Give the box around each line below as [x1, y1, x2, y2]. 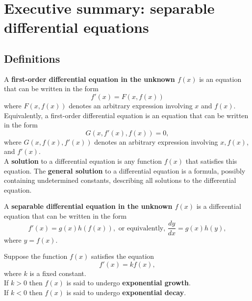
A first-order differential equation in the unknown [4, 74, 175, 84]
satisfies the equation [91, 251, 154, 261]
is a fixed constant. [29, 268, 86, 278]
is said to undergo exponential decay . [66, 287, 186, 297]
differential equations [4, 17, 149, 37]
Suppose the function [4, 251, 68, 261]
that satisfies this [185, 155, 237, 166]
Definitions [4, 50, 60, 66]
